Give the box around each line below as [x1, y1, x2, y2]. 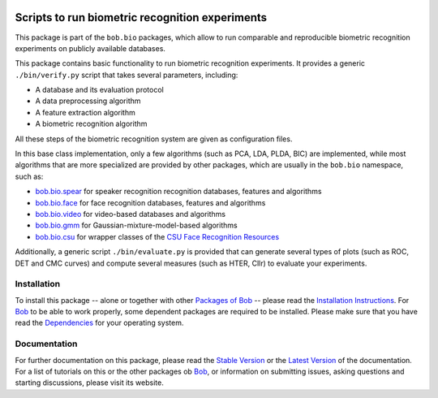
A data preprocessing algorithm [35, 96, 141, 106]
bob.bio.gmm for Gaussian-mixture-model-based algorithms [35, 220, 238, 231]
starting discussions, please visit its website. [15, 378, 164, 387]
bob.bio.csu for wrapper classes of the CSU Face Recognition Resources [35, 231, 280, 241]
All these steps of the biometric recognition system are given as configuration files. [15, 134, 293, 144]
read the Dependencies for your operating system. [15, 318, 184, 328]
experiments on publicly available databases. [15, 43, 166, 53]
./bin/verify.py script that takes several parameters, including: [15, 70, 238, 80]
